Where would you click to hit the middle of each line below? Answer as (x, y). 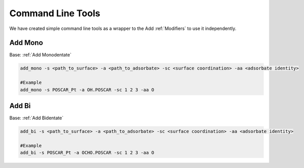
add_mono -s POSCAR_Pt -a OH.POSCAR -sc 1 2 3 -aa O (87, 90)
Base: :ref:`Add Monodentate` (40, 55)
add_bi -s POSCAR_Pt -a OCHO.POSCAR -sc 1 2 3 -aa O (87, 153)
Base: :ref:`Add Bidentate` (36, 118)
